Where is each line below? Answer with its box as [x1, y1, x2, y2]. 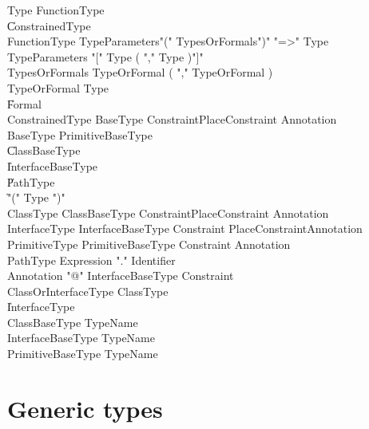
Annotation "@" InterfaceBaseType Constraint [7, 267, 234, 284]
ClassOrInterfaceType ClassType [7, 282, 169, 299]
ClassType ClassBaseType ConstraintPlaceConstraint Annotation [7, 204, 329, 221]
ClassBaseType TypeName [7, 313, 138, 330]
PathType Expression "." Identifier [7, 251, 176, 268]
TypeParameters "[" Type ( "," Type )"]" [7, 48, 204, 65]
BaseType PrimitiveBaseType [7, 126, 153, 143]
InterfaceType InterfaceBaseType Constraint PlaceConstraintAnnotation [7, 220, 363, 237]
